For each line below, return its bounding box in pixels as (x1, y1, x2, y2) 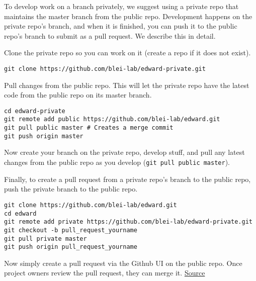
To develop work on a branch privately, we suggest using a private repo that (4, 1, 239, 11)
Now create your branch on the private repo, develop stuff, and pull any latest (4, 147, 245, 157)
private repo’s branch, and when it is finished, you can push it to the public (4, 21, 237, 31)
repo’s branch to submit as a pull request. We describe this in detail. (4, 30, 216, 41)
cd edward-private (4, 107, 65, 115)
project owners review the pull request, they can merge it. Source (4, 267, 205, 278)
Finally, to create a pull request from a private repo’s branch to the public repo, (4, 173, 251, 184)
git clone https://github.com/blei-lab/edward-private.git (4, 65, 206, 72)
